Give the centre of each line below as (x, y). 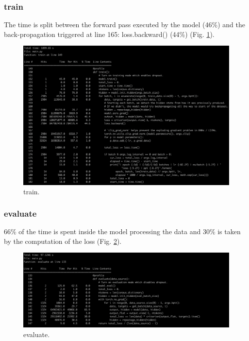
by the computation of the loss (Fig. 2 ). (63, 241)
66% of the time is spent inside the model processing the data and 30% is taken (122, 231)
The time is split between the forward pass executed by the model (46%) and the (124, 25)
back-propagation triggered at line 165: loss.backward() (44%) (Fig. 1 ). (109, 34)
